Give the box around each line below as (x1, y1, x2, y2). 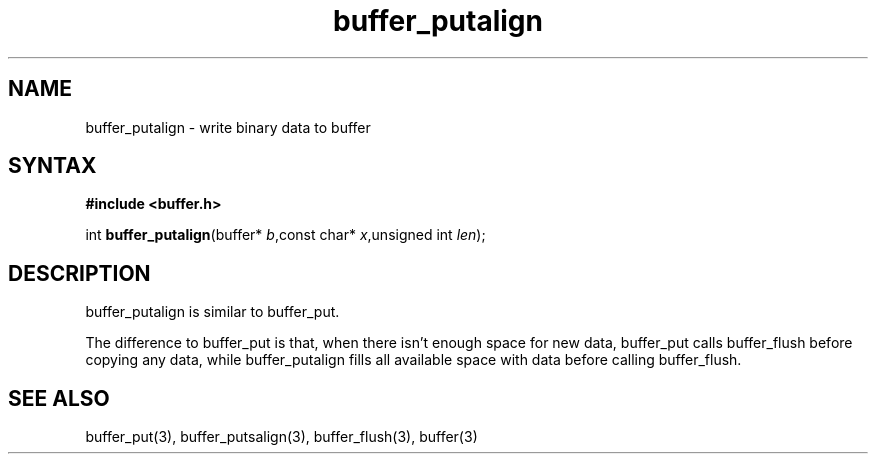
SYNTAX (8, 153, 97, 179)
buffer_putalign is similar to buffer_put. (85, 303, 340, 321)
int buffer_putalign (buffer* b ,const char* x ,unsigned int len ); (85, 226, 486, 244)
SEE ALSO (8, 385, 110, 411)
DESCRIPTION (8, 260, 151, 286)
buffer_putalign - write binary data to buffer (85, 118, 371, 136)
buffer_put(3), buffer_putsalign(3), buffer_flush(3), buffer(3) (85, 428, 478, 446)
